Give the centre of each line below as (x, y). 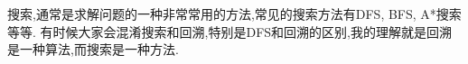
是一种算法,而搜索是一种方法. (93, 49)
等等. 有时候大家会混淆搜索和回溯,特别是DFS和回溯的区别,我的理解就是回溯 (229, 31)
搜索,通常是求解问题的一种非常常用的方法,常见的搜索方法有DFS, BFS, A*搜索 (234, 14)
